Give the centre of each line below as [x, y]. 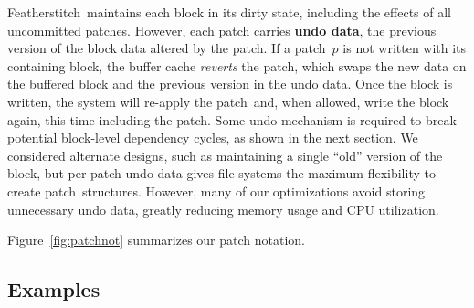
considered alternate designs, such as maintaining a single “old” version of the [225, 155]
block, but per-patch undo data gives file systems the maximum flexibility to [221, 173]
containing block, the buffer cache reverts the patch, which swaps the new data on [237, 65]
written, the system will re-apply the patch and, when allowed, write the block [228, 101]
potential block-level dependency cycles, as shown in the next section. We [213, 138]
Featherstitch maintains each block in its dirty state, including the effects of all [229, 12]
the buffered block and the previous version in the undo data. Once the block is [230, 84]
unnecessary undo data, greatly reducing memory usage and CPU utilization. [223, 209]
